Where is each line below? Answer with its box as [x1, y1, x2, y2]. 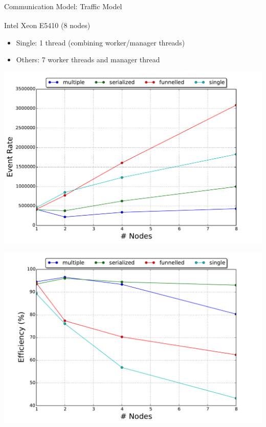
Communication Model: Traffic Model [4, 1, 122, 11]
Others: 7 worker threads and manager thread [16, 54, 160, 65]
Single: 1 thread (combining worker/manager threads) [16, 37, 185, 48]
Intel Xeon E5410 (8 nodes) [4, 20, 91, 31]
